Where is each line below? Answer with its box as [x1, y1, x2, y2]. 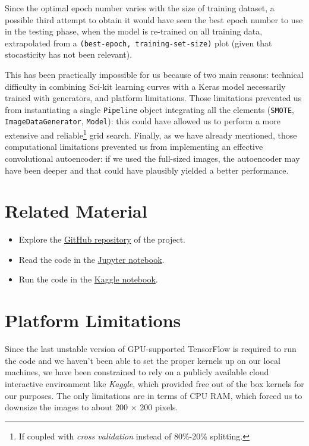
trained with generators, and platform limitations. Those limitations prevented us [5, 92, 302, 104]
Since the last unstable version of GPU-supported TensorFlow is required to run [5, 343, 297, 355]
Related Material [5, 199, 147, 223]
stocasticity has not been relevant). [5, 48, 133, 61]
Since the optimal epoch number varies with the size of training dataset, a [5, 2, 275, 14]
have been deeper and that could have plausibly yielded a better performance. [5, 164, 289, 176]
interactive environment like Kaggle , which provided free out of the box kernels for [5, 377, 304, 390]
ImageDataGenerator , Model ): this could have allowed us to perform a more [5, 115, 280, 127]
